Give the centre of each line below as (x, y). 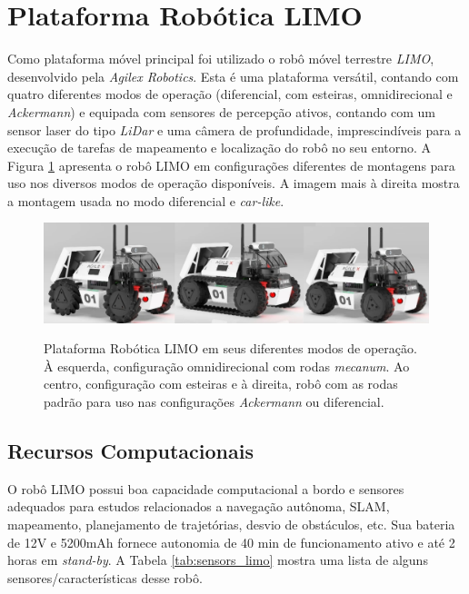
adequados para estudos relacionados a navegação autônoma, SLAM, (199, 506)
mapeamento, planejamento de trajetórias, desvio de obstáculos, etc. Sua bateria (231, 524)
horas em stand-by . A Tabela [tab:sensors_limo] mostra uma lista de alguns (218, 560)
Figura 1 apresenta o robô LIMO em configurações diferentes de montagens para (231, 165)
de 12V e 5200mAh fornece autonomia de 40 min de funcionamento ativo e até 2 (231, 542)
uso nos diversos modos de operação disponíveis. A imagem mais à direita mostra (234, 183)
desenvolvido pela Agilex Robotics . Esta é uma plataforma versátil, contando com (233, 76)
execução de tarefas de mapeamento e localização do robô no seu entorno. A (220, 148)
